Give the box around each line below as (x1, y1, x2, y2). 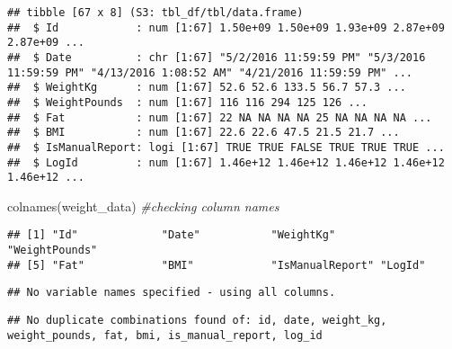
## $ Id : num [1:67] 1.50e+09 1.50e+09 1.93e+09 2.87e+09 (7, 21, 445, 34)
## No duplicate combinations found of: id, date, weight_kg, (7, 314, 387, 327)
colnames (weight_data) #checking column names (7, 196, 279, 215)
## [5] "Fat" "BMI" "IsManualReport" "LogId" (7, 258, 426, 272)
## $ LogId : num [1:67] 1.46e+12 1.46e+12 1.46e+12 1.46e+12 (7, 156, 445, 169)
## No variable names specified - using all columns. (7, 286, 336, 300)
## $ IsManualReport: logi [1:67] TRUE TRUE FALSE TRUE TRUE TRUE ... (7, 140, 445, 154)
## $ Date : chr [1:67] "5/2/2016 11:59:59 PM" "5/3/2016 (7, 50, 426, 64)
